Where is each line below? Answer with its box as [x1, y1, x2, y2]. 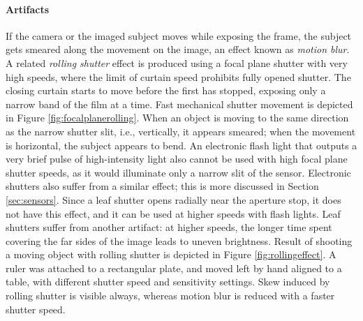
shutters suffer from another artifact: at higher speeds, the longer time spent [6, 220, 332, 234]
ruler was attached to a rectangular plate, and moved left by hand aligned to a [6, 260, 342, 275]
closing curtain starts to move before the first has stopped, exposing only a [6, 83, 326, 98]
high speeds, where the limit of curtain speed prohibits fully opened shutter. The [6, 69, 351, 84]
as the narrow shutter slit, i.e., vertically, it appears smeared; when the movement [6, 124, 356, 138]
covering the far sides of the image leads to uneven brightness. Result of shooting [6, 233, 353, 248]
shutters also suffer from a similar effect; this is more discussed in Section [6, 179, 319, 193]
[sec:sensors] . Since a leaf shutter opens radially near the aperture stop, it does [6, 192, 341, 207]
